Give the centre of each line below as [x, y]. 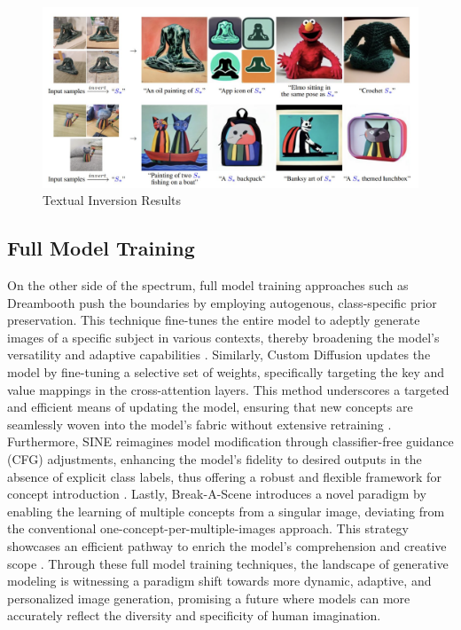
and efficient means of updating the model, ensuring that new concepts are [210, 407]
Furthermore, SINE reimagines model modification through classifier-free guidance [230, 441]
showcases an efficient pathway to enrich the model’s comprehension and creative [227, 546]
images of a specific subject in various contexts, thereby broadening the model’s [223, 337]
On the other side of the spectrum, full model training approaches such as [208, 285]
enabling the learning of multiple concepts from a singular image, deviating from [226, 511]
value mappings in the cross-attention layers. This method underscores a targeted [228, 389]
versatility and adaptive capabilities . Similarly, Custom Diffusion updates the [219, 354]
